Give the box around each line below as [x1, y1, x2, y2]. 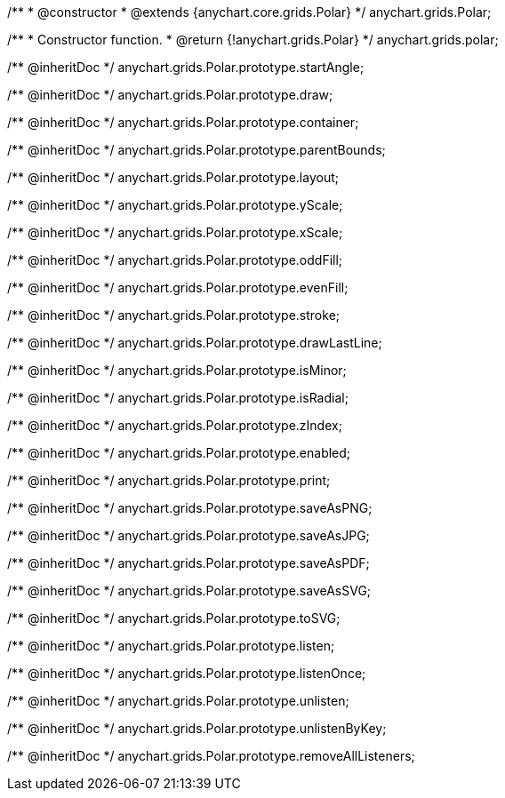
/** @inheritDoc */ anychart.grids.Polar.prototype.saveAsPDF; [7, 555, 370, 571]
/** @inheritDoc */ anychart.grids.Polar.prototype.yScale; [7, 197, 343, 212]
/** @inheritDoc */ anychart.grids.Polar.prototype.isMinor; [7, 363, 347, 378]
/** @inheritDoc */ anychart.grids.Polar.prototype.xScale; [7, 225, 343, 240]
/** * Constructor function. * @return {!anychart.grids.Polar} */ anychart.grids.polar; [7, 32, 499, 47]
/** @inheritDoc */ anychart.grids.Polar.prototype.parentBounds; [7, 142, 386, 157]
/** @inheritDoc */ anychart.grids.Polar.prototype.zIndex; [7, 418, 342, 433]
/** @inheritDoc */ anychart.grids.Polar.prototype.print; [7, 473, 331, 488]
